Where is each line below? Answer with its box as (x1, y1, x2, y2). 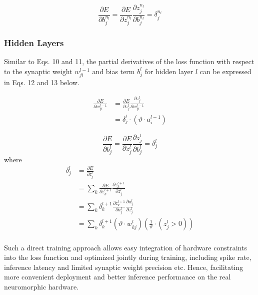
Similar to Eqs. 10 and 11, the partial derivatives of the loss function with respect (4, 56, 254, 67)
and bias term (92, 66, 135, 76)
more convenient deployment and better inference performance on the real (4, 271, 231, 282)
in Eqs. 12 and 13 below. (4, 77, 79, 88)
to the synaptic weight (4, 66, 72, 76)
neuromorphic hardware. (4, 281, 79, 291)
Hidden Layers (4, 37, 64, 49)
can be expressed (199, 66, 251, 76)
